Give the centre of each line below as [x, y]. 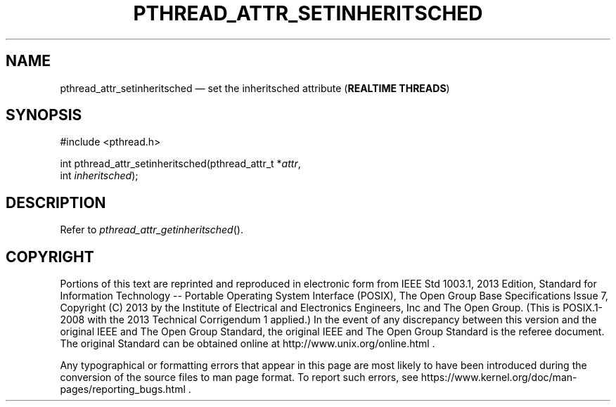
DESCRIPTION [56, 202]
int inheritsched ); [99, 176]
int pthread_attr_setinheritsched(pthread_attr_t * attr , [180, 164]
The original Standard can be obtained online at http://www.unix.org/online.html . [248, 344]
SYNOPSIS [44, 115]
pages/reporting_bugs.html [123, 389]
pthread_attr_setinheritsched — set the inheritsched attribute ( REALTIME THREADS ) [255, 88]
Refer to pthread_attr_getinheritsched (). [152, 230]
